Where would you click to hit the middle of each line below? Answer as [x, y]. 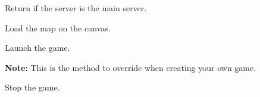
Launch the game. [37, 48]
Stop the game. [32, 87]
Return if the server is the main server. [76, 8]
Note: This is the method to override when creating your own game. [131, 67]
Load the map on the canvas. [58, 28]
